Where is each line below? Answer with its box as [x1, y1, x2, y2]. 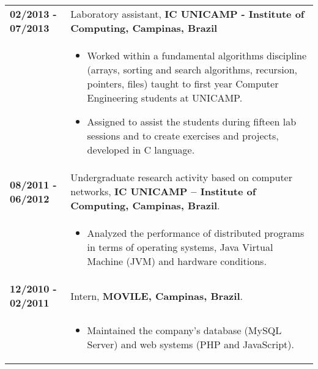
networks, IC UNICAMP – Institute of [70, 184, 256, 198]
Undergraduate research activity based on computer [70, 170, 292, 184]
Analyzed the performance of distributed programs [87, 226, 305, 240]
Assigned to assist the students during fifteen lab [87, 114, 297, 129]
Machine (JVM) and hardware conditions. [87, 254, 267, 268]
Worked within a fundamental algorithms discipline [87, 48, 307, 62]
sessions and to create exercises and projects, [87, 129, 279, 143]
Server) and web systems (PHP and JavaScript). [87, 337, 294, 351]
